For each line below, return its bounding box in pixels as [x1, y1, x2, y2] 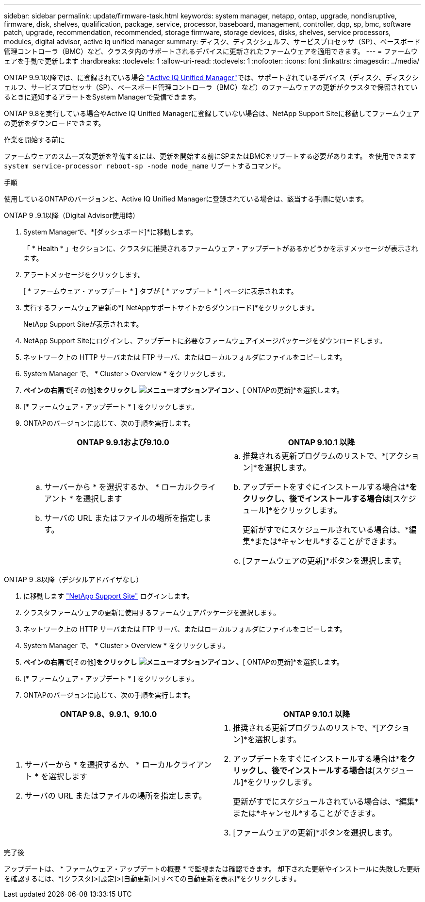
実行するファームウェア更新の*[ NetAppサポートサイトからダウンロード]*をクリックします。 [23, 303, 319, 312]
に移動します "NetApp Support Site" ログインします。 [23, 592, 194, 600]
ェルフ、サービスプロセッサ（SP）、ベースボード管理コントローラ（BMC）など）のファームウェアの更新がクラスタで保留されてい [4, 83, 418, 91]
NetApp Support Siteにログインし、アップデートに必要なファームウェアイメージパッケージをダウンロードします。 [23, 336, 386, 345]
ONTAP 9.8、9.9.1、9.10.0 [60, 709, 157, 719]
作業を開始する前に [4, 135, 65, 144]
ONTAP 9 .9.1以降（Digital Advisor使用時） [4, 211, 139, 219]
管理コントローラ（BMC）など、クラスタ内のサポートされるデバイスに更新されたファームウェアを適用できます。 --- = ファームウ [4, 47, 418, 55]
